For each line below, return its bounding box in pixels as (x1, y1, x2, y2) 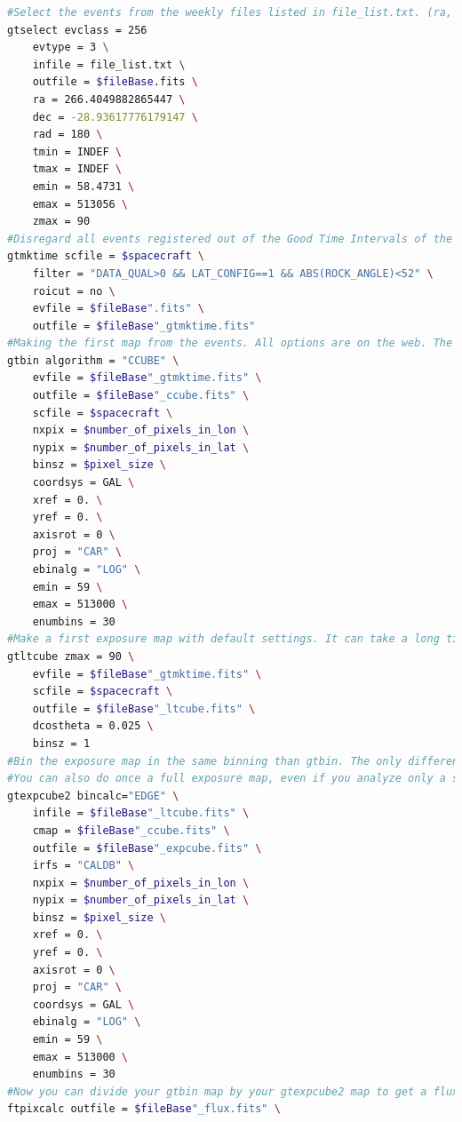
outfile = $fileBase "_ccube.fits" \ (32, 389, 250, 402)
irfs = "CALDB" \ (32, 859, 135, 872)
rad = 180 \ (32, 128, 103, 141)
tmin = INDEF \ (32, 145, 122, 158)
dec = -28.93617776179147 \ (32, 110, 198, 123)
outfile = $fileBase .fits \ (32, 76, 198, 89)
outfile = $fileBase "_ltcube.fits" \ (32, 702, 256, 715)
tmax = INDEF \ (32, 163, 122, 176)
